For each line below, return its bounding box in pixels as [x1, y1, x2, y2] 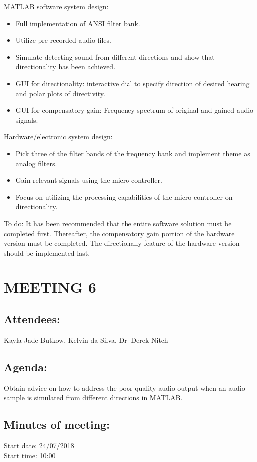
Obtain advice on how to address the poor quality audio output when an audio [4, 382, 245, 393]
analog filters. [15, 158, 57, 168]
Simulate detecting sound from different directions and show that [15, 51, 215, 62]
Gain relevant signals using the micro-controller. [15, 175, 162, 185]
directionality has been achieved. [15, 61, 116, 72]
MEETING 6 [4, 277, 96, 297]
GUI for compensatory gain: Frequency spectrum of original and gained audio [15, 105, 254, 115]
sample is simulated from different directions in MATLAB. [4, 392, 183, 403]
